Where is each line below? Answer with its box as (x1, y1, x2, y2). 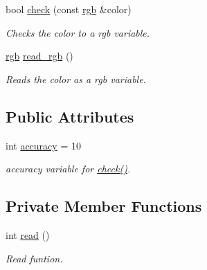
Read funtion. (6, 251, 63, 265)
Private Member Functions (6, 195, 202, 217)
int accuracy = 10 (6, 138, 81, 152)
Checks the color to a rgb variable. (6, 25, 150, 39)
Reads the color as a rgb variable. (6, 71, 146, 86)
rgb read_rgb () (6, 48, 73, 63)
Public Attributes (6, 105, 134, 127)
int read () (6, 227, 50, 242)
